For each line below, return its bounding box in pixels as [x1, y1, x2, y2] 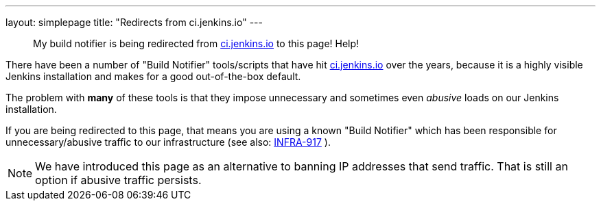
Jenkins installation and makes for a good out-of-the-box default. [5, 70, 301, 82]
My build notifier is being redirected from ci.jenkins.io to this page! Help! [33, 38, 360, 49]
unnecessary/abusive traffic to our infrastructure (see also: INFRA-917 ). [5, 136, 331, 148]
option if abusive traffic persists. [35, 173, 202, 187]
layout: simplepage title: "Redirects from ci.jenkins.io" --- [5, 16, 263, 28]
